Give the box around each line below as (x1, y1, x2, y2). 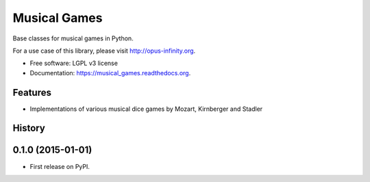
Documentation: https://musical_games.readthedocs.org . (29, 68, 191, 77)
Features (12, 86, 51, 99)
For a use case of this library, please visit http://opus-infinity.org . (12, 47, 196, 55)
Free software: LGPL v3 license (29, 59, 118, 68)
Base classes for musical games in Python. (12, 34, 134, 42)
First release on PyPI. (29, 162, 90, 170)
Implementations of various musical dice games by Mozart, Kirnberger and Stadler (29, 105, 263, 113)
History (12, 122, 46, 134)
